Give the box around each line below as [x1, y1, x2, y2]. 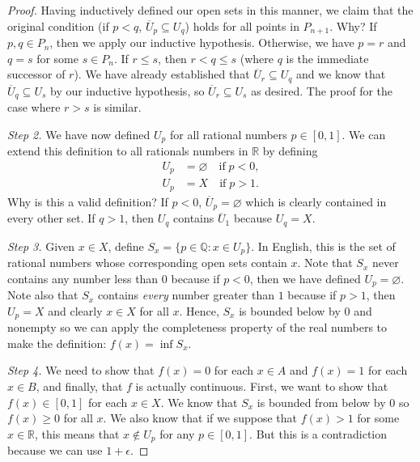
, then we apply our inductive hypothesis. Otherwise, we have [49, 34, 354, 51]
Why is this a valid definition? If [7, 193, 168, 210]
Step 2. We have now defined [7, 125, 151, 142]
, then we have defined [249, 269, 361, 286]
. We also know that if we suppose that [103, 409, 297, 426]
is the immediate [286, 49, 369, 66]
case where [7, 99, 61, 116]
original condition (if [7, 17, 109, 34]
